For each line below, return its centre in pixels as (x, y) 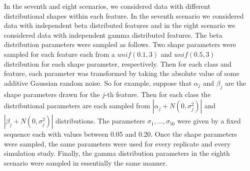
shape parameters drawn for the (52, 94)
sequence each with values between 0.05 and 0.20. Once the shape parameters (121, 134)
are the (235, 83)
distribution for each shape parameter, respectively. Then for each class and (118, 63)
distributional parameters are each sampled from (77, 106)
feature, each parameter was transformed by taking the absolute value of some (122, 73)
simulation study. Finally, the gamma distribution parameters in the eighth (117, 153)
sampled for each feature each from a (60, 54)
